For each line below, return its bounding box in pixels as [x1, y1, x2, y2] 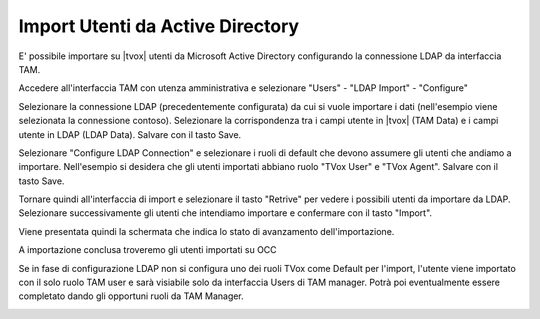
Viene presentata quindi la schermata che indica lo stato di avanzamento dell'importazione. [18, 225, 395, 237]
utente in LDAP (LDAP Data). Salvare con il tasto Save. [18, 128, 242, 140]
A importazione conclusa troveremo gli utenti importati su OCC [18, 244, 277, 256]
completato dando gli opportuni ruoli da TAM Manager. [18, 290, 244, 302]
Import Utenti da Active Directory [18, 15, 300, 37]
